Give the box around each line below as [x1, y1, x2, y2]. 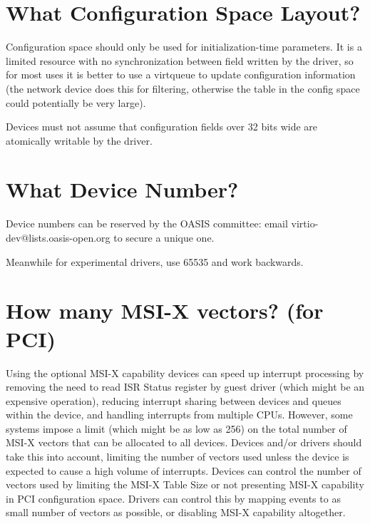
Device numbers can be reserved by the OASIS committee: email [6, 216, 288, 231]
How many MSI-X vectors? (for [6, 296, 324, 325]
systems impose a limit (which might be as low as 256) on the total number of [6, 421, 347, 436]
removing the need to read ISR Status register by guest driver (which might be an [6, 379, 365, 394]
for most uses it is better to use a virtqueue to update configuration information [6, 67, 356, 82]
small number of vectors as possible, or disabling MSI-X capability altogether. [6, 505, 346, 520]
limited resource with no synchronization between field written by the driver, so [6, 53, 354, 68]
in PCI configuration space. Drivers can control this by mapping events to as [6, 490, 341, 505]
